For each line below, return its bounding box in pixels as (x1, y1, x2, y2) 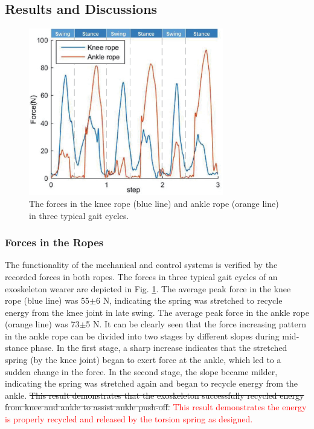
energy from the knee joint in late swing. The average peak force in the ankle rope (5, 306, 309, 318)
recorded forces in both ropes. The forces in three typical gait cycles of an (5, 270, 278, 283)
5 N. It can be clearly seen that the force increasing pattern (86, 318, 306, 330)
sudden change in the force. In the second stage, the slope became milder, (5, 365, 278, 378)
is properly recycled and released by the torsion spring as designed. (5, 413, 253, 425)
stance (5, 341, 28, 354)
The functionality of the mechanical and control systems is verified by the (5, 258, 278, 271)
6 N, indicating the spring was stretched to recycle (96, 294, 283, 307)
